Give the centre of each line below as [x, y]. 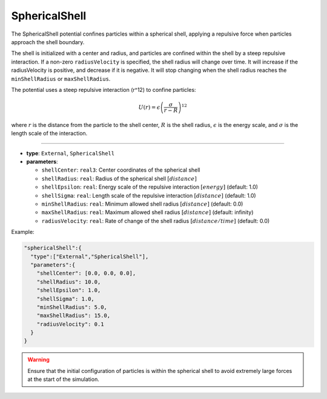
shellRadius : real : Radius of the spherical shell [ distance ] [119, 178]
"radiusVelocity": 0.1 [70, 324]
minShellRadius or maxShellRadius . [61, 79]
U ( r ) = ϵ [149, 107]
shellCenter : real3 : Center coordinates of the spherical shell [121, 170]
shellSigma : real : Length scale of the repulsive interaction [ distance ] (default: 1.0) [149, 195]
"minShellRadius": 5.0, [72, 307]
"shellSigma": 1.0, [66, 299]
